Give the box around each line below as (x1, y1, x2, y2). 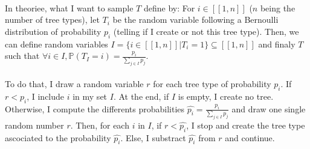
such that (5, 49, 40, 62)
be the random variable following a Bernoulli (112, 13, 279, 26)
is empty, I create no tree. (178, 90, 274, 102)
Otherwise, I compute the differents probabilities (5, 102, 185, 115)
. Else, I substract (120, 131, 186, 144)
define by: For (143, 1, 195, 14)
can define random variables (5, 37, 108, 50)
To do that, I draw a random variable (5, 78, 144, 90)
